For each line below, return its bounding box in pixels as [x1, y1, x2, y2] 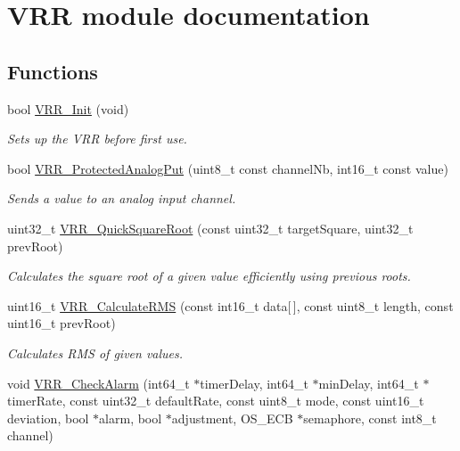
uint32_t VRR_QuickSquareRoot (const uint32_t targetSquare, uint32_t [7, 218, 414, 237]
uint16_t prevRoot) [7, 314, 116, 332]
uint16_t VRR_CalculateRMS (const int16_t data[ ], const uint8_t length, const [7, 296, 454, 315]
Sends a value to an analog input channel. [7, 189, 236, 208]
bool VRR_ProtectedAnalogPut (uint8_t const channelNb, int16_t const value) [7, 159, 448, 177]
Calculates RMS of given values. [7, 343, 184, 362]
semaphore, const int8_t [303, 408, 437, 427]
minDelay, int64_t [318, 373, 419, 392]
